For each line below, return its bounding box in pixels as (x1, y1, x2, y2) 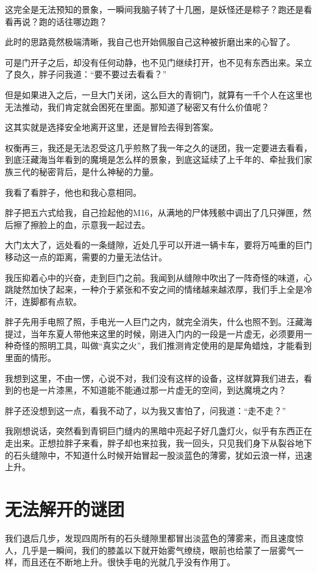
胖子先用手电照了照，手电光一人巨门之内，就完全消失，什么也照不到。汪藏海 (5, 315, 312, 328)
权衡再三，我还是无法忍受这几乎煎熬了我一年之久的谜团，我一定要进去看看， (5, 141, 312, 154)
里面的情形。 (5, 351, 56, 364)
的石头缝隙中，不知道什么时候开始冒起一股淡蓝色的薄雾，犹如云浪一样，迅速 (5, 448, 312, 461)
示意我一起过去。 (81, 218, 150, 231)
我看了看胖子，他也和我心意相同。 (5, 185, 141, 198)
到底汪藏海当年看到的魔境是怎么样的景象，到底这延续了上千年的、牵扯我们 (5, 153, 304, 166)
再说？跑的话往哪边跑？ (13, 15, 107, 27)
